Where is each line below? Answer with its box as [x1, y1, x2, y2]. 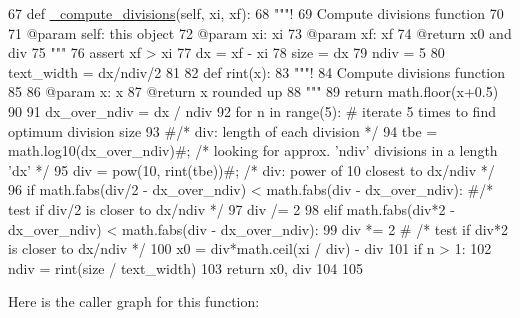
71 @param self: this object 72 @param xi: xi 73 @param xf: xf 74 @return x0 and [8, 22, 512, 43]
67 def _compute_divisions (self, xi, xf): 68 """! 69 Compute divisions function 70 [8, 3, 504, 23]
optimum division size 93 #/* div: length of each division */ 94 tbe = [8, 120, 438, 141]
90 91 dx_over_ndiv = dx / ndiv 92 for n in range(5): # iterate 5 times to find [8, 100, 496, 121]
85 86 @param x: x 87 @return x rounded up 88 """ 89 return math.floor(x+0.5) [8, 81, 499, 102]
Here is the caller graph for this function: [8, 291, 260, 312]
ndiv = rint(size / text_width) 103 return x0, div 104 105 [8, 257, 363, 278]
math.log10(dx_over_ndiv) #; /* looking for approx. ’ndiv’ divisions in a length [8, 140, 498, 161]
